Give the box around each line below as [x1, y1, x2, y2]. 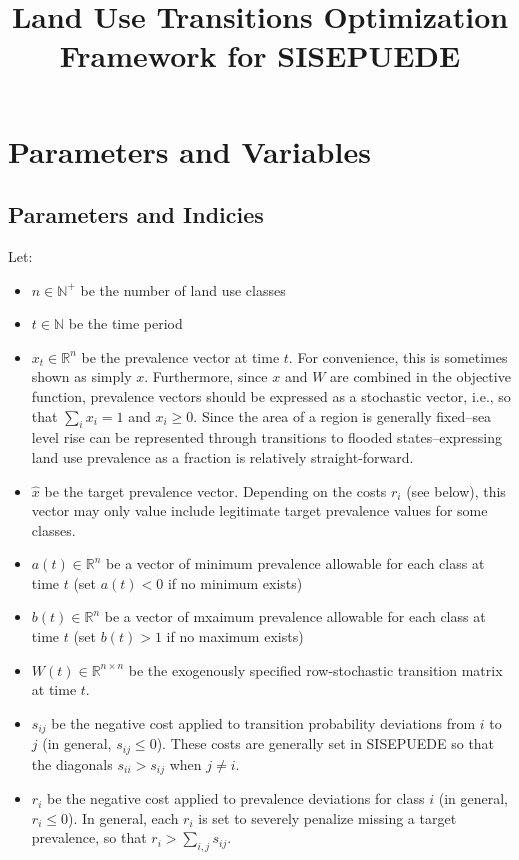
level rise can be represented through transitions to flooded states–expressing [31, 427, 503, 448]
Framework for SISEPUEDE [59, 35, 461, 76]
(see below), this [406, 480, 506, 501]
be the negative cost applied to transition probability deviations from [51, 712, 476, 733]
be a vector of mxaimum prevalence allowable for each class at [104, 606, 486, 627]
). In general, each [67, 807, 179, 828]
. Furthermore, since [144, 366, 268, 387]
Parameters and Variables [8, 130, 371, 171]
